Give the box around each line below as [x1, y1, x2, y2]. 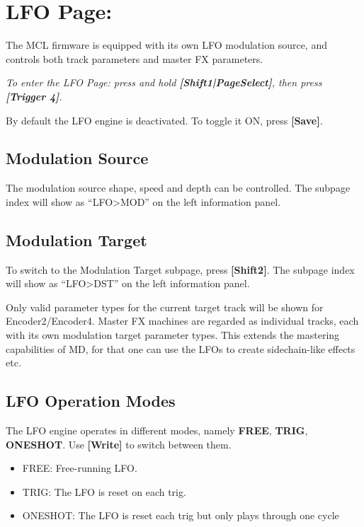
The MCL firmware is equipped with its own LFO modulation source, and [6, 37, 327, 52]
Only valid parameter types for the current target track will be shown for [6, 299, 324, 314]
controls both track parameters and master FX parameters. [6, 51, 263, 66]
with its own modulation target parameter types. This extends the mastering [6, 328, 340, 342]
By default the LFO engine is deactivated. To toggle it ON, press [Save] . [6, 112, 323, 127]
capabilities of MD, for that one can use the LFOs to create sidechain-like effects [6, 341, 356, 356]
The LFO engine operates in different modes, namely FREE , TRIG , [6, 423, 308, 438]
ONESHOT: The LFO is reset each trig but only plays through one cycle [22, 508, 339, 523]
